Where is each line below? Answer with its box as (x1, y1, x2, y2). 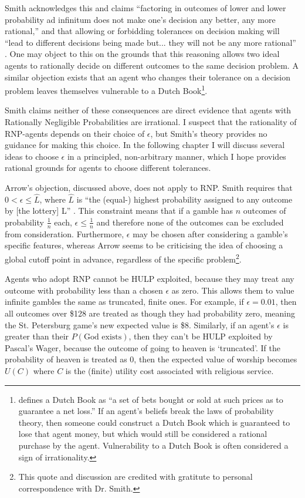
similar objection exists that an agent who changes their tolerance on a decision (5, 70, 290, 83)
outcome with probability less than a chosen (5, 284, 163, 296)
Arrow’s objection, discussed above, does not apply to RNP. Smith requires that (5, 181, 293, 193)
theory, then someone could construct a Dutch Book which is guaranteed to (18, 416, 290, 428)
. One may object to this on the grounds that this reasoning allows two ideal (5, 48, 280, 60)
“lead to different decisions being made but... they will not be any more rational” (5, 36, 296, 48)
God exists (83, 333, 122, 342)
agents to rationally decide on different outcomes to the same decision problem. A (5, 59, 299, 71)
